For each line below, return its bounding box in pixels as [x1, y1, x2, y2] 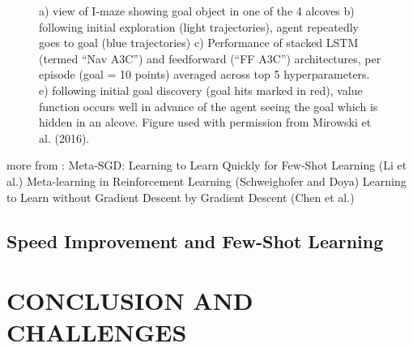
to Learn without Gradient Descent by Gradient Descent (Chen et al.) [6, 188, 355, 205]
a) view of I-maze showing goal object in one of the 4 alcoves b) [39, 2, 355, 19]
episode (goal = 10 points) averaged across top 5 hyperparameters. [39, 66, 370, 83]
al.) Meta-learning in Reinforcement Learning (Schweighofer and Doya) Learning [6, 172, 407, 189]
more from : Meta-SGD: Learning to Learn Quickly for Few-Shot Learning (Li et [6, 157, 407, 174]
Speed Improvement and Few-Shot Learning [6, 228, 384, 253]
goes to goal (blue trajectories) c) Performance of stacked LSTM [39, 34, 359, 51]
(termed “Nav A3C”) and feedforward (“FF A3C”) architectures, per [39, 49, 381, 67]
